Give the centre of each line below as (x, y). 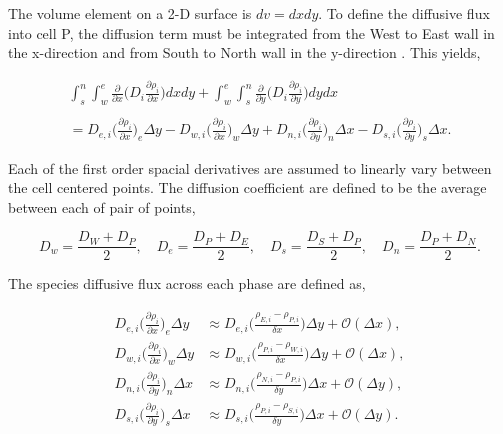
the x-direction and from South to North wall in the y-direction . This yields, (244, 52)
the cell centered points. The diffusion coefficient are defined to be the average (247, 187)
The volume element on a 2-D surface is (130, 13)
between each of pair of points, (102, 206)
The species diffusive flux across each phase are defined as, (187, 283)
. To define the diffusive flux (404, 13)
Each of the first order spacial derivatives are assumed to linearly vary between (250, 167)
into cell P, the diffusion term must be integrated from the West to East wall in (251, 32)
